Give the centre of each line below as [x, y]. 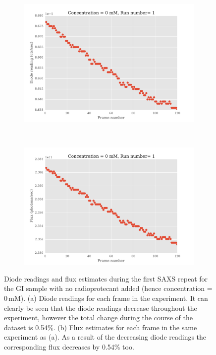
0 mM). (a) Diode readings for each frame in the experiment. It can [106, 298]
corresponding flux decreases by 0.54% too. [69, 346]
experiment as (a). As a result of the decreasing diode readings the [105, 337]
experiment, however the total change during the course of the [98, 318]
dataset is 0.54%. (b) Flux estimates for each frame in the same [101, 327]
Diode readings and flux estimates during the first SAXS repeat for [106, 278]
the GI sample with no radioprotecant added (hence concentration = [108, 288]
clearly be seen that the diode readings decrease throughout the [101, 308]
